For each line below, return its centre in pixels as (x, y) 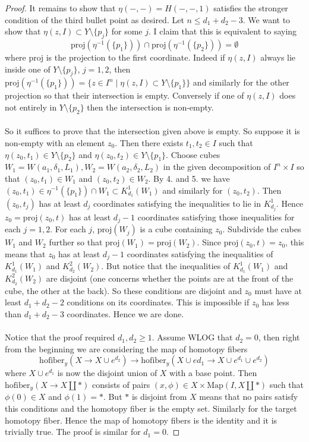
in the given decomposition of (217, 167)
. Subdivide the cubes (262, 229)
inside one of (28, 69)
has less (275, 302)
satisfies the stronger (251, 8)
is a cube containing (176, 229)
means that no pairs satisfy (249, 397)
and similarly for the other (241, 82)
